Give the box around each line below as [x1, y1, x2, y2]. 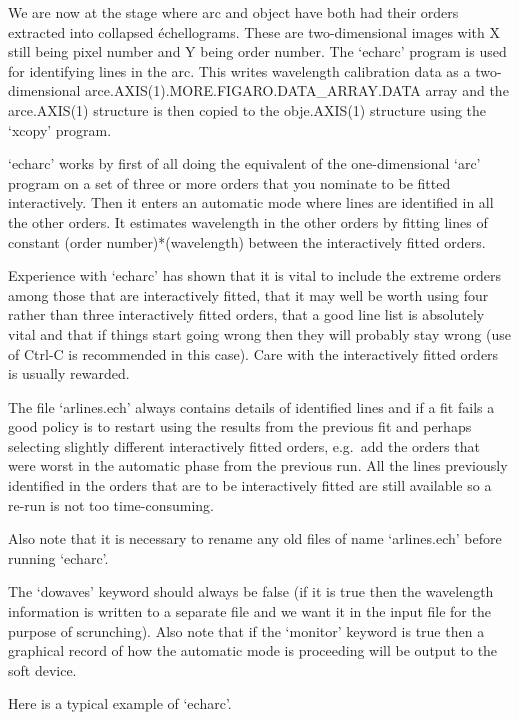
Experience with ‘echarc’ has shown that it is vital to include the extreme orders [8, 265, 502, 286]
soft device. [8, 659, 77, 680]
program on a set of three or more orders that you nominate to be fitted [8, 172, 451, 193]
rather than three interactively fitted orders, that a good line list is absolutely [8, 304, 485, 325]
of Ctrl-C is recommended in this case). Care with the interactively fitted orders [8, 343, 499, 364]
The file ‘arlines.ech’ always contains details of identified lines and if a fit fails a [8, 396, 495, 417]
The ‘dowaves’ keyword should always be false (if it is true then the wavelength [8, 581, 494, 602]
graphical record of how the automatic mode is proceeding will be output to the [8, 640, 498, 661]
